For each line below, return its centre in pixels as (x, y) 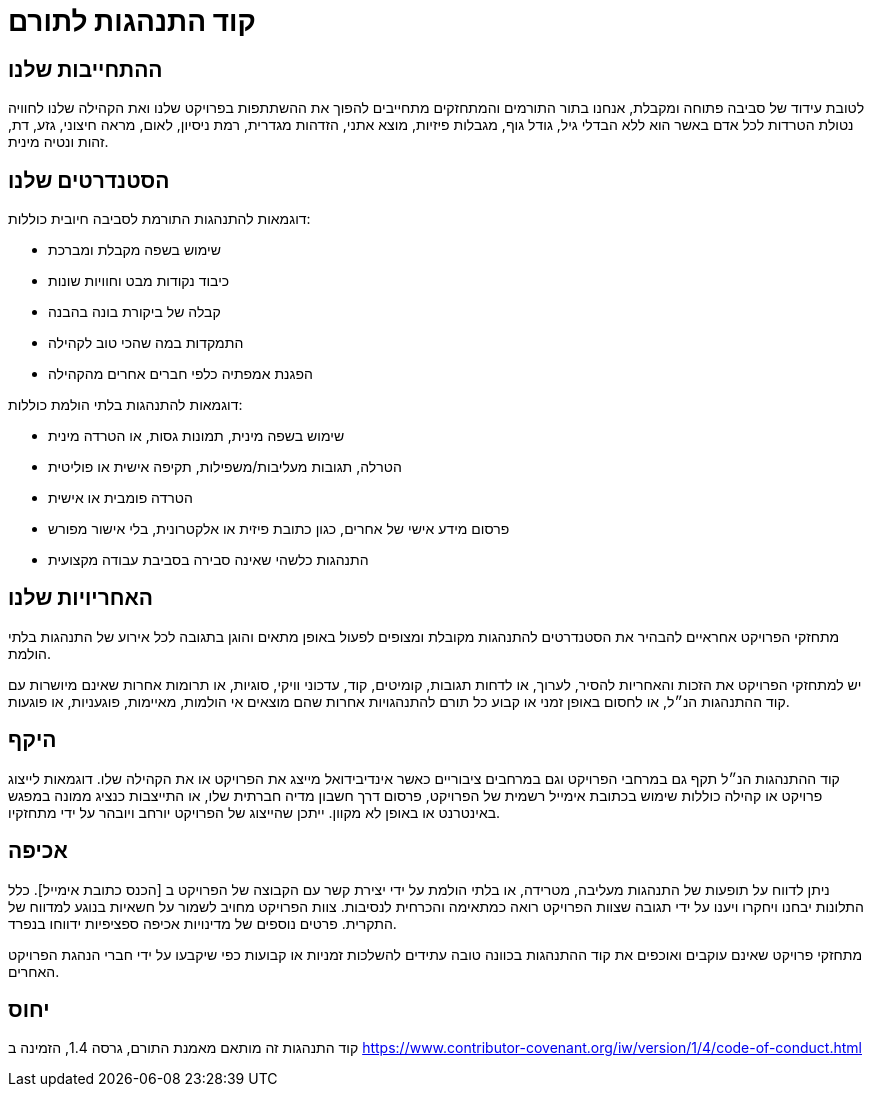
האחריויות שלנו (81, 598)
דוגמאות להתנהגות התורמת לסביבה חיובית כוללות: (159, 219)
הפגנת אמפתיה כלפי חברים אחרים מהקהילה (180, 374)
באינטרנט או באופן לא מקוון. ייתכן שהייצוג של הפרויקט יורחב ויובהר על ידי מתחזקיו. (254, 812)
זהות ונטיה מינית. (58, 142)
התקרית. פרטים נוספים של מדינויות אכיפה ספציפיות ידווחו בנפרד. (202, 923)
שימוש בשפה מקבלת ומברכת (134, 250)
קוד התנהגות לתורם (132, 21)
